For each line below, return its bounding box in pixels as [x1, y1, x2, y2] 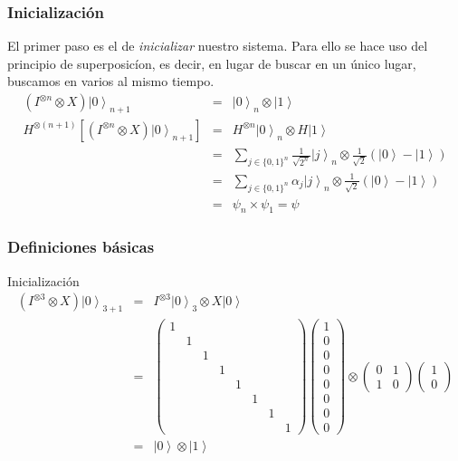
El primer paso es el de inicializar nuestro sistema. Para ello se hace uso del [7, 36, 428, 55]
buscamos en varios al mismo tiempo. [7, 72, 215, 91]
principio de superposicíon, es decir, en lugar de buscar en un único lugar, [7, 53, 416, 72]
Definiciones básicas [7, 235, 155, 258]
